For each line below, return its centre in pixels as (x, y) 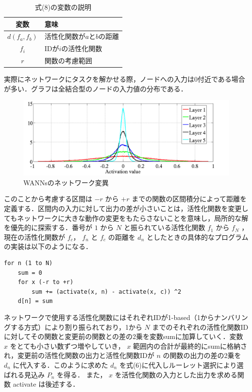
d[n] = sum (35, 301)
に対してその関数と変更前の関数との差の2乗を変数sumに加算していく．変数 (124, 336)
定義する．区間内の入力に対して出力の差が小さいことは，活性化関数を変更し (126, 208)
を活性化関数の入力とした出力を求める (176, 374)
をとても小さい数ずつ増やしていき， (67, 346)
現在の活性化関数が (34, 237)
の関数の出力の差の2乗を (202, 355)
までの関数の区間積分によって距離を (189, 199)
